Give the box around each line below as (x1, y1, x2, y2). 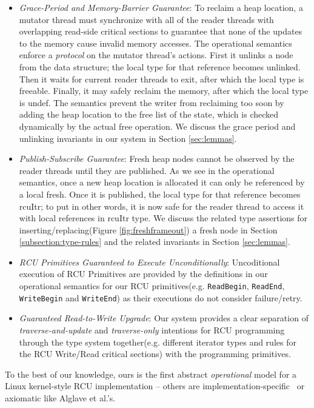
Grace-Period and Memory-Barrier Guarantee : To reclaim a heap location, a (19, 1, 303, 13)
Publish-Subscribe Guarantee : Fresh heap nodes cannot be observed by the (19, 152, 295, 165)
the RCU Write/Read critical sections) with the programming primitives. (19, 347, 291, 360)
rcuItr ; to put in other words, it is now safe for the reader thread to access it (19, 199, 304, 212)
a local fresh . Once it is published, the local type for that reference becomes (19, 187, 301, 200)
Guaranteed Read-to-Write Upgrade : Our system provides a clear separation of (19, 312, 309, 324)
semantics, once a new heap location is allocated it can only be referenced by (19, 176, 305, 189)
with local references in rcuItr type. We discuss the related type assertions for (19, 212, 308, 224)
